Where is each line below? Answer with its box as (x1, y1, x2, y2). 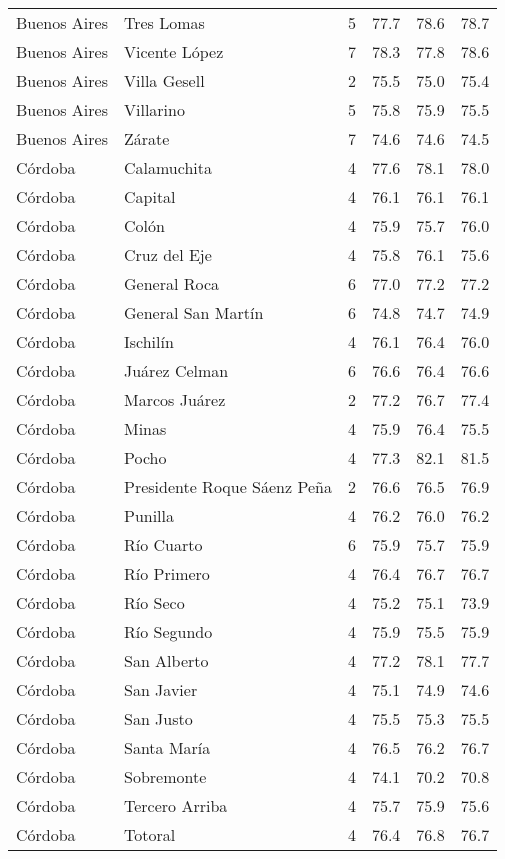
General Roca (123, 272, 220, 295)
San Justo (123, 707, 193, 730)
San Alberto (123, 649, 209, 672)
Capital (123, 185, 176, 208)
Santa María (123, 736, 211, 759)
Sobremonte (123, 765, 207, 788)
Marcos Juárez (123, 388, 226, 411)
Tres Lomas (123, 11, 205, 34)
